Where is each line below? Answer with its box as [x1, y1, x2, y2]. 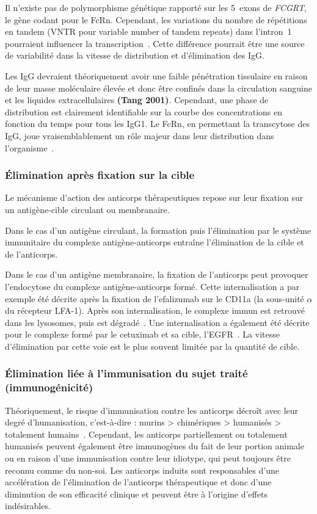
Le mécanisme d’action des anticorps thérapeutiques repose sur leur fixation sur [5, 191, 304, 204]
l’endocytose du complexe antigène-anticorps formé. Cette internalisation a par [5, 280, 300, 292]
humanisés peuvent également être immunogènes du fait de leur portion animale [5, 440, 304, 452]
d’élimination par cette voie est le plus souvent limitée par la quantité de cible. [5, 339, 300, 352]
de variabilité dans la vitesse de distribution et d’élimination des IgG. [5, 49, 264, 62]
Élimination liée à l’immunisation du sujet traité [5, 366, 248, 381]
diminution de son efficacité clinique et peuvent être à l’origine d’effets [5, 487, 268, 500]
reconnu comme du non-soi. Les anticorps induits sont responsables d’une [5, 463, 279, 476]
